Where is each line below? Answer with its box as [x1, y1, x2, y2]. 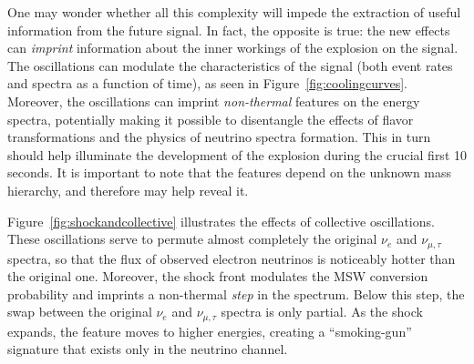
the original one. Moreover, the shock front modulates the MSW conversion [7, 267, 428, 286]
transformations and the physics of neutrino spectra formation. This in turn [7, 127, 431, 147]
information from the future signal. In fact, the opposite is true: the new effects [7, 20, 450, 39]
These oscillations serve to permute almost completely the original [7, 229, 377, 248]
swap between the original [7, 302, 152, 321]
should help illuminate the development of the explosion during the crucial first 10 [7, 145, 467, 164]
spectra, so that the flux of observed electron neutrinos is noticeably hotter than [7, 248, 456, 268]
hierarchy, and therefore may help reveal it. [7, 180, 249, 199]
